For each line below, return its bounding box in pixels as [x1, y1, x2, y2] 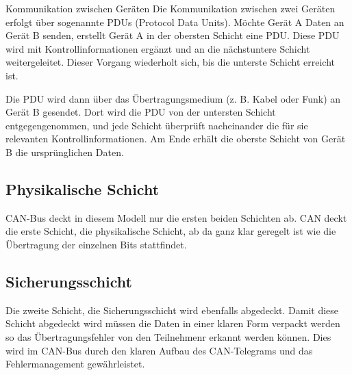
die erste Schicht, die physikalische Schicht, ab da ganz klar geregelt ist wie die [5, 224, 336, 238]
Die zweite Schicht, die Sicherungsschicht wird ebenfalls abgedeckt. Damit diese [5, 302, 339, 317]
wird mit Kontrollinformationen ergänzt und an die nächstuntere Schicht [5, 41, 310, 55]
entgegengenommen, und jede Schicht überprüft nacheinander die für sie [5, 118, 308, 132]
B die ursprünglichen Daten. [5, 144, 124, 159]
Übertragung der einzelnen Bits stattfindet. [5, 237, 187, 251]
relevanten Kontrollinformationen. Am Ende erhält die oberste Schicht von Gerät [5, 131, 346, 146]
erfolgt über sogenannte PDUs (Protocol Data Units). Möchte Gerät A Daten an [5, 14, 344, 29]
